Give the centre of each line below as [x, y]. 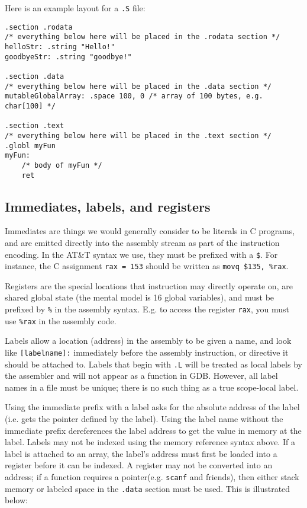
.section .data [35, 76]
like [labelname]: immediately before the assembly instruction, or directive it [147, 352]
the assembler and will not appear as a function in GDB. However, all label [141, 376]
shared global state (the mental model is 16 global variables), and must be [140, 297]
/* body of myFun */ [62, 165]
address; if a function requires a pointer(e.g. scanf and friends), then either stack [152, 477]
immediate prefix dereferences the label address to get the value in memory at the [153, 430]
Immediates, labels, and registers [108, 206]
